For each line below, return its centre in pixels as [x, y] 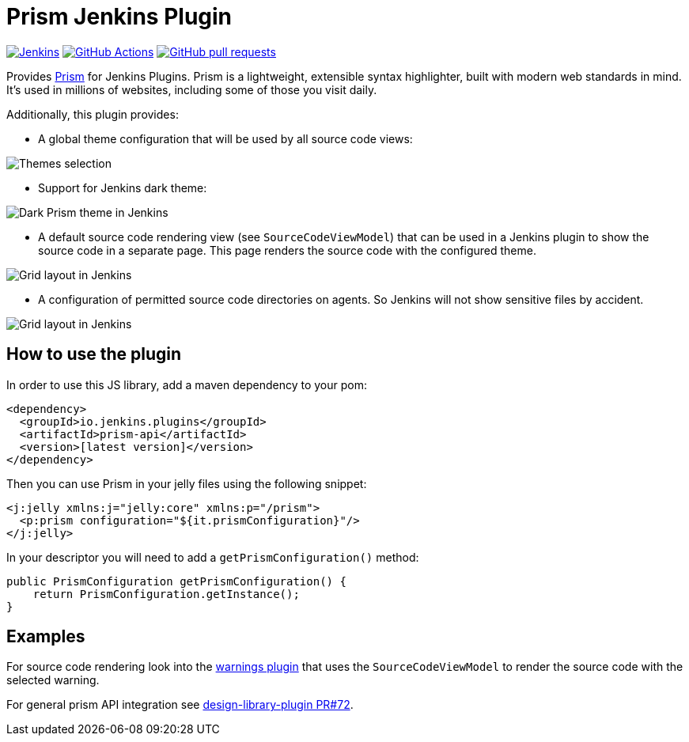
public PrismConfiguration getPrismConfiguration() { [176, 581]
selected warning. [53, 680]
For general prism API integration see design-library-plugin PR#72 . [180, 705]
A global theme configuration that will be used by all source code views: [225, 138]
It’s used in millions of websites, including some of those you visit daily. [192, 89]
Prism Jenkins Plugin [119, 17]
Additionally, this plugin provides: [93, 114]
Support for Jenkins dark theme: [123, 187]
